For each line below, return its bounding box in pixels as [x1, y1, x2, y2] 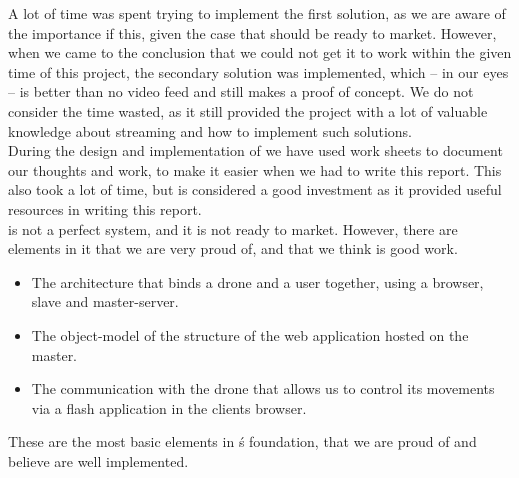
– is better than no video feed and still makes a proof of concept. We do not [8, 81, 474, 102]
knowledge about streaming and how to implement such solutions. [8, 120, 413, 141]
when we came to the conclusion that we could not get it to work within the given [8, 42, 512, 63]
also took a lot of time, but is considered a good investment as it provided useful [8, 179, 502, 200]
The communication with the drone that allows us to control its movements [31, 378, 495, 399]
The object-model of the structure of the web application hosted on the [31, 324, 469, 345]
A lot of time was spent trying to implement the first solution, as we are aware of [8, 3, 506, 23]
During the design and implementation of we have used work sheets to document [8, 140, 503, 161]
